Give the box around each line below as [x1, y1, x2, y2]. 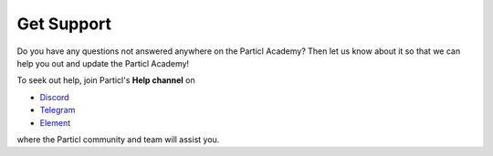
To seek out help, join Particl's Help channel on [16, 75, 195, 86]
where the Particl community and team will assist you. [16, 133, 220, 145]
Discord [39, 91, 69, 102]
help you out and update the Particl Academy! [16, 57, 190, 68]
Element [39, 117, 71, 128]
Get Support [16, 14, 112, 34]
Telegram [39, 105, 76, 116]
